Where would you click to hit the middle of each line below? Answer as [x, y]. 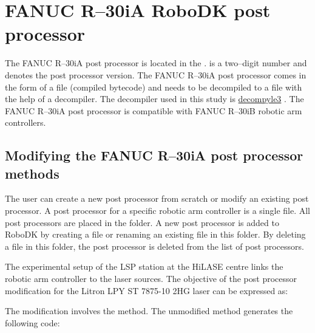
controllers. [25, 122]
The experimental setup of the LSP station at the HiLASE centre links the [144, 266]
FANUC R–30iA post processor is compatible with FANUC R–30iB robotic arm [154, 110]
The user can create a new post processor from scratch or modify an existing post [157, 198]
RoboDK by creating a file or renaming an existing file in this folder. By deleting [155, 234]
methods [32, 173]
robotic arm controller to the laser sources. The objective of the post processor [151, 279]
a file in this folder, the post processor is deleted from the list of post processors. [154, 246]
